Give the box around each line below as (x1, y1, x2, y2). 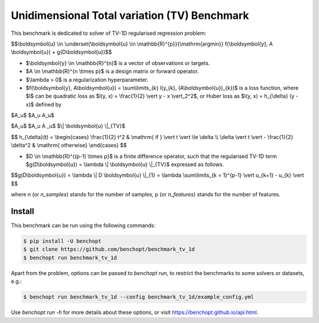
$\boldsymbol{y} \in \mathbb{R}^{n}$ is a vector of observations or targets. (25, 59, 210, 66)
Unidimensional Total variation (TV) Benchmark (11, 9, 249, 22)
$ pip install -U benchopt (23, 238, 102, 245)
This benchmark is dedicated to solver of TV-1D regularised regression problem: (11, 30, 207, 37)
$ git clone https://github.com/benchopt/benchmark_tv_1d (23, 246, 195, 253)
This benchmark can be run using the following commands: (11, 222, 156, 229)
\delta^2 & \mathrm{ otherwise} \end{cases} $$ (11, 142, 127, 149)
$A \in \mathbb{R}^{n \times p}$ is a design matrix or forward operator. (25, 68, 199, 75)
